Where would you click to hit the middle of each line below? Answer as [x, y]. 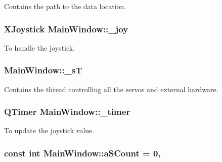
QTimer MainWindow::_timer [67, 112]
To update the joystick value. [49, 130]
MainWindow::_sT [43, 70]
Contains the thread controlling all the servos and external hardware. [111, 89]
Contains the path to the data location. [65, 6]
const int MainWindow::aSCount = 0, [82, 153]
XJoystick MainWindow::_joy [66, 29]
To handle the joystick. [40, 47]
